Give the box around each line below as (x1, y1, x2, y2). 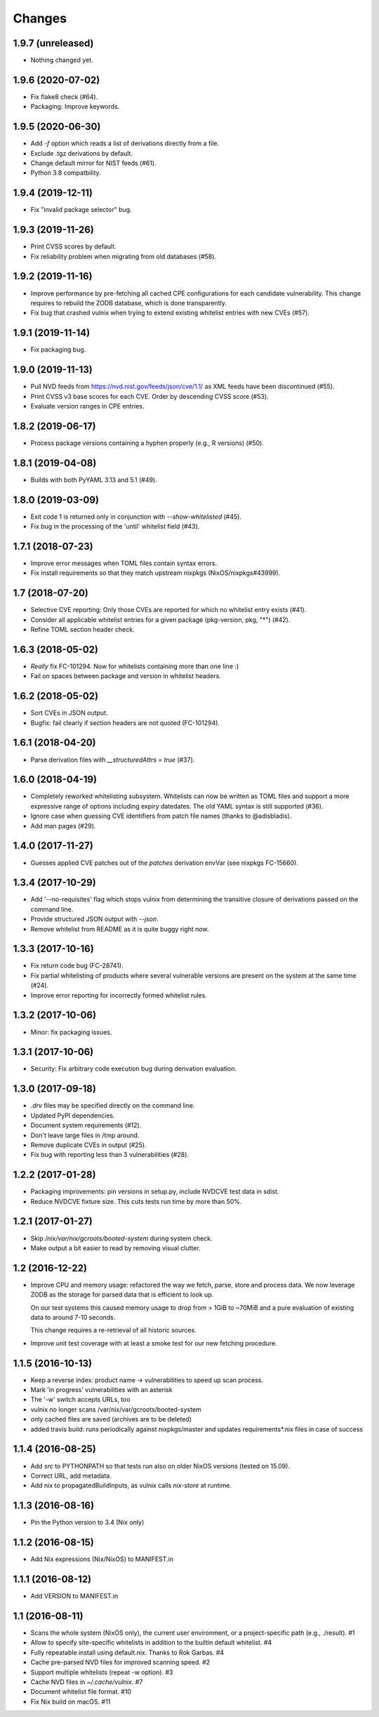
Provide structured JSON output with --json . (30, 915, 159, 923)
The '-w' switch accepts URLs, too (30, 1396, 131, 1404)
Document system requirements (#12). (30, 1121, 142, 1129)
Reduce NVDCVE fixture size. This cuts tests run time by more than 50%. (30, 1197, 242, 1205)
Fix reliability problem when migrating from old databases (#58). (30, 252, 217, 260)
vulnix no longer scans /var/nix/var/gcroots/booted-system (30, 1405, 201, 1414)
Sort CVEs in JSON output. (30, 709, 108, 717)
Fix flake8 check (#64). (30, 92, 98, 101)
